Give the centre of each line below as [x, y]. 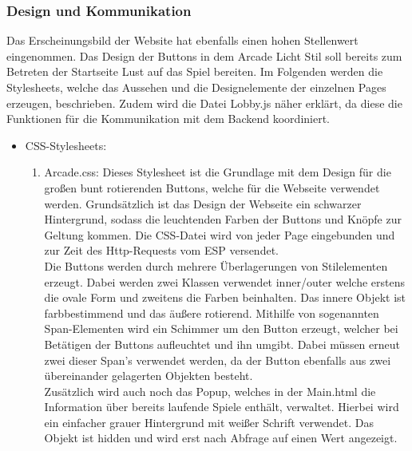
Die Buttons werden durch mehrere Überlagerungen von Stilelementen [216, 265]
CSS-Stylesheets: [66, 145]
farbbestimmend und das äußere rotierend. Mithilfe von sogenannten [212, 313]
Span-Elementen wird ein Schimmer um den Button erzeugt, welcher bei [221, 328]
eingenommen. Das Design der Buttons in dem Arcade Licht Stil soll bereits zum [204, 55]
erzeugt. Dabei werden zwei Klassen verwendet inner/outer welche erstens [224, 281]
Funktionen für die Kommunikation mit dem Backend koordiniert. [168, 119]
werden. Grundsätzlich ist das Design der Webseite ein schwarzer [203, 203]
